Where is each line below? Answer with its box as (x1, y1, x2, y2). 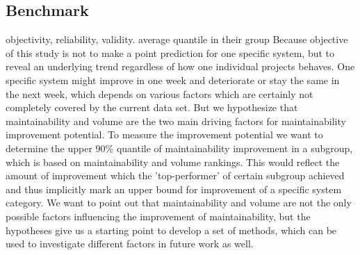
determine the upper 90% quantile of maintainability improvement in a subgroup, (6, 140, 353, 155)
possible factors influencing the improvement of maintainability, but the (6, 208, 311, 223)
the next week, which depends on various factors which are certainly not (6, 86, 313, 101)
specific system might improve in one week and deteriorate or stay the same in (6, 72, 340, 87)
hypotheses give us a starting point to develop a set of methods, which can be (6, 222, 337, 237)
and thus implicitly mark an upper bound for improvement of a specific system (6, 181, 342, 196)
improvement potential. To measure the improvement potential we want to (6, 127, 323, 142)
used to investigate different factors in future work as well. (6, 236, 254, 251)
